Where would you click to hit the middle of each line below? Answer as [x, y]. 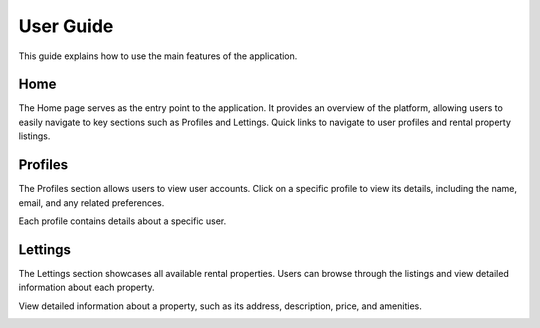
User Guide [66, 26]
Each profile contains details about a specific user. [122, 221]
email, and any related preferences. [91, 202]
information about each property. [86, 287]
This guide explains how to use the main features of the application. [158, 56]
